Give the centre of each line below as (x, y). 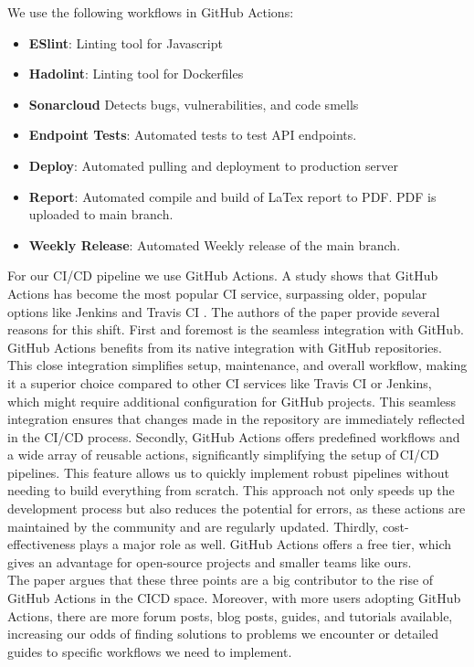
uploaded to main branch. (101, 214)
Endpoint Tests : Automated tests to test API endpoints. (193, 135)
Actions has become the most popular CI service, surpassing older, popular (217, 293)
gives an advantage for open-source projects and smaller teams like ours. (210, 561)
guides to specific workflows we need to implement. (150, 651)
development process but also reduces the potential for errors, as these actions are (237, 508)
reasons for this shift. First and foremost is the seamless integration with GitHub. (236, 329)
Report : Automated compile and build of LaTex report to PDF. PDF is (232, 196)
